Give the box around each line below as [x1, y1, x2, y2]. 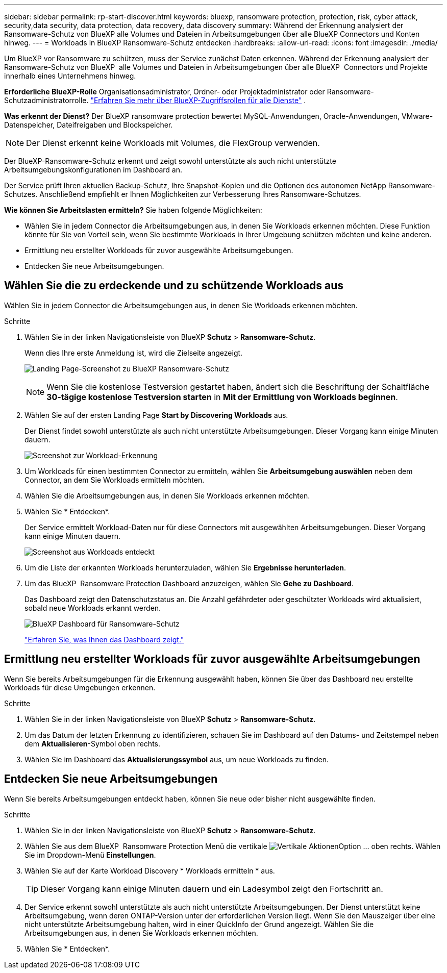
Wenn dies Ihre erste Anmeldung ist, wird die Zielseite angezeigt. [24, 348, 243, 357]
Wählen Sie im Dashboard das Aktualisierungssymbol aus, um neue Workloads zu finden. [24, 755, 329, 764]
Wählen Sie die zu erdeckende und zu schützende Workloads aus [4, 279, 344, 292]
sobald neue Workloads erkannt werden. [24, 603, 161, 612]
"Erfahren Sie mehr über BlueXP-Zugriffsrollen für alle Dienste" [90, 96, 302, 105]
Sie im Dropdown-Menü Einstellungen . [24, 850, 156, 859]
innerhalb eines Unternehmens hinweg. [4, 71, 136, 80]
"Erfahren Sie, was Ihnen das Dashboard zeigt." [24, 635, 184, 644]
